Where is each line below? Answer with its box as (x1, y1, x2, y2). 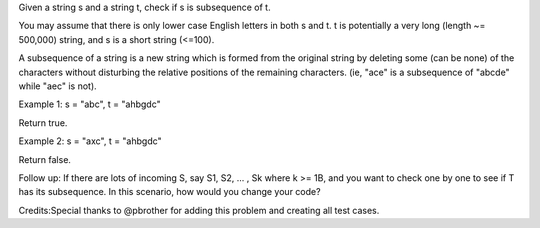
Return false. (18, 153, 72, 165)
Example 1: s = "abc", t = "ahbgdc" (18, 98, 161, 110)
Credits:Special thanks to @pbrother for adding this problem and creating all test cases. (18, 204, 380, 216)
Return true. (18, 116, 68, 129)
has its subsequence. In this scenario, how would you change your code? (18, 186, 321, 198)
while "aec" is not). (18, 80, 97, 92)
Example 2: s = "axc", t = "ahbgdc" (18, 135, 162, 147)
